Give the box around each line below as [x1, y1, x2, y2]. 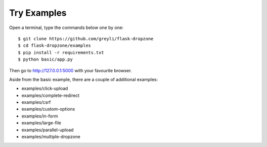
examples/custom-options [21, 106, 75, 112]
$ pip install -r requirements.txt [18, 50, 104, 55]
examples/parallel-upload [21, 127, 74, 133]
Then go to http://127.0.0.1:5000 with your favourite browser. [9, 67, 132, 73]
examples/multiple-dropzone [21, 134, 81, 140]
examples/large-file [21, 120, 61, 126]
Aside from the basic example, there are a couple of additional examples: [9, 76, 158, 82]
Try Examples [9, 7, 67, 18]
